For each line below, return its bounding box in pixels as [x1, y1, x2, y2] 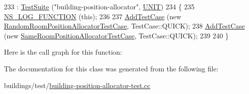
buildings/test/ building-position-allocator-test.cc [4, 80, 150, 90]
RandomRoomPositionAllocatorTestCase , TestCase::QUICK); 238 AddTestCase [4, 21, 245, 31]
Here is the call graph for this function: [4, 47, 122, 57]
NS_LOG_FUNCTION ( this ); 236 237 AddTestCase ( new [4, 11, 181, 21]
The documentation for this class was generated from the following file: [4, 63, 218, 73]
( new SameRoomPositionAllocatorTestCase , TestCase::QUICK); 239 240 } [4, 30, 229, 40]
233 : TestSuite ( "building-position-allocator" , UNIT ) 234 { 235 [4, 1, 195, 11]
